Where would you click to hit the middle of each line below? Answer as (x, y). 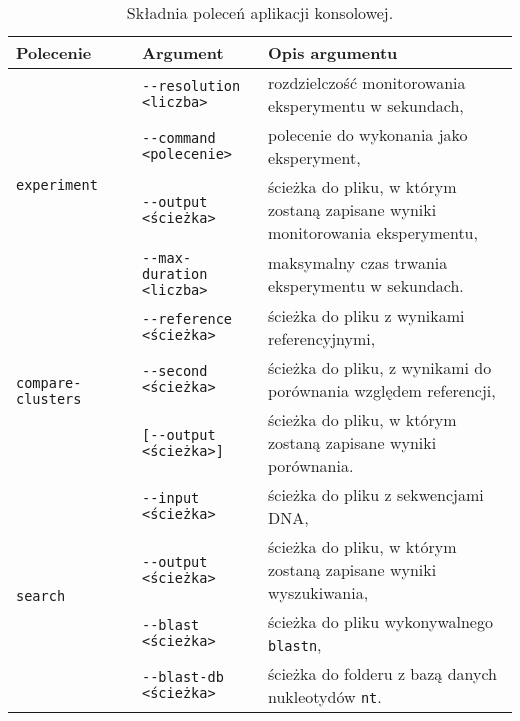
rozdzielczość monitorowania (367, 82)
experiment (57, 184)
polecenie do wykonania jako (368, 134)
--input (171, 498)
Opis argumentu (333, 52)
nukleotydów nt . (325, 696)
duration (175, 274)
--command (179, 138)
